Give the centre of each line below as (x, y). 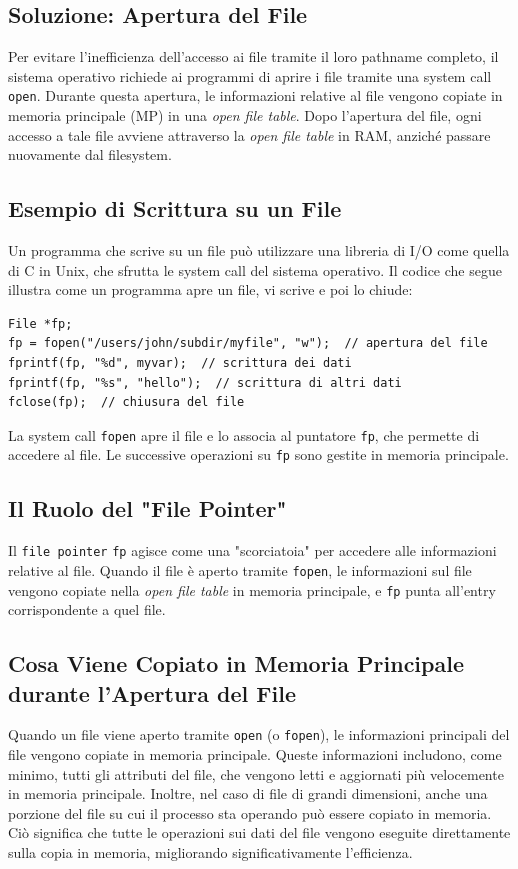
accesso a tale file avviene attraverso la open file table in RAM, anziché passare (249, 134)
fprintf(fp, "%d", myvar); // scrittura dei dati (180, 363)
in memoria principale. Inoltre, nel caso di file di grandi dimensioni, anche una (248, 793)
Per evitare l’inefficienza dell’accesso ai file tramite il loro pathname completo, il (253, 56)
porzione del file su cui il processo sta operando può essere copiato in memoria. (250, 812)
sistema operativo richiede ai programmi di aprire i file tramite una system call (250, 75)
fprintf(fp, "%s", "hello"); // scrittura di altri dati (205, 382)
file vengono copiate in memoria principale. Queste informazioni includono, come (255, 754)
